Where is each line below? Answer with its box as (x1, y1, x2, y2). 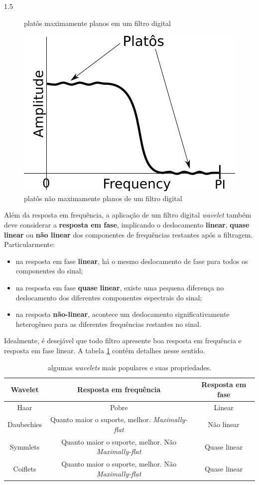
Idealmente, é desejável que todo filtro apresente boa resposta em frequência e (4, 335, 242, 346)
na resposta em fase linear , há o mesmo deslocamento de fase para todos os (15, 255, 248, 266)
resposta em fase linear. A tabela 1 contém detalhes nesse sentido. (4, 345, 205, 355)
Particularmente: (4, 239, 55, 249)
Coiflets (13, 464, 36, 474)
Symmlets (9, 441, 40, 452)
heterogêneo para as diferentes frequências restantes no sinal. (15, 318, 201, 329)
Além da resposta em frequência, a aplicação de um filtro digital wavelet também (4, 210, 252, 220)
